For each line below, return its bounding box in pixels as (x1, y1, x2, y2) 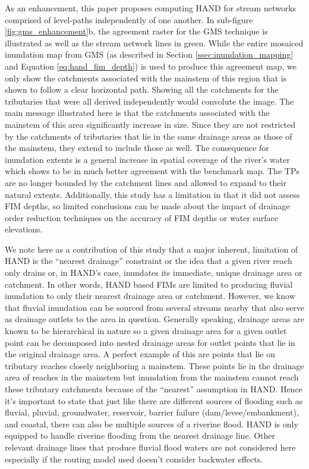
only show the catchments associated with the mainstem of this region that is (5, 71, 287, 84)
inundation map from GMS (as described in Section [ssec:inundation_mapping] (5, 48, 294, 61)
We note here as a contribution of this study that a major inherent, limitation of (5, 243, 298, 255)
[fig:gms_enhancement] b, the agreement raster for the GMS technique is (5, 25, 268, 37)
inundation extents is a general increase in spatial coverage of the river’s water (5, 153, 290, 165)
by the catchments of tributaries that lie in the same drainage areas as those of (5, 130, 292, 142)
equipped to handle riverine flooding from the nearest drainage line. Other (5, 429, 275, 442)
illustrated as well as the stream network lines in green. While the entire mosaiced (5, 36, 304, 49)
